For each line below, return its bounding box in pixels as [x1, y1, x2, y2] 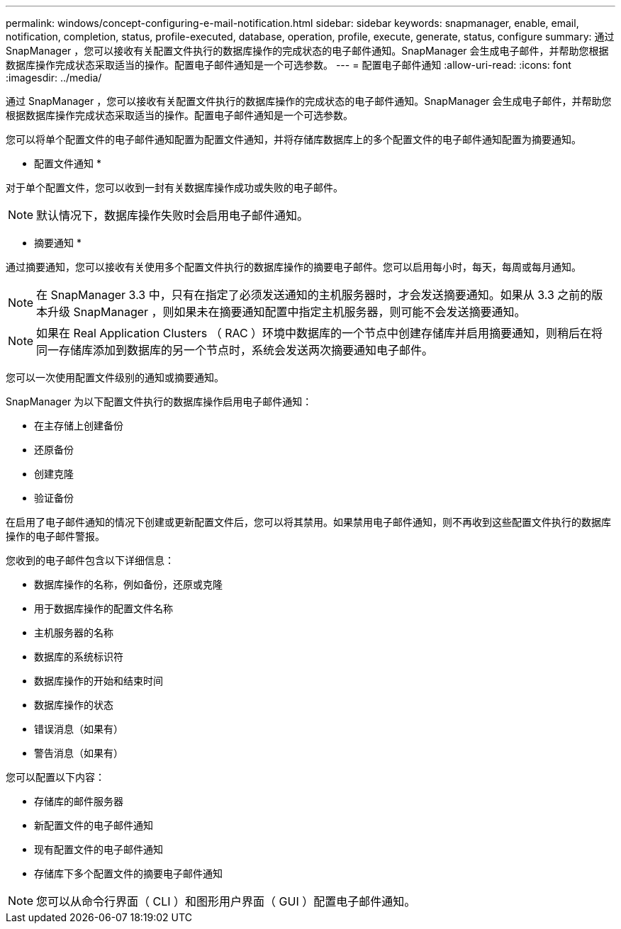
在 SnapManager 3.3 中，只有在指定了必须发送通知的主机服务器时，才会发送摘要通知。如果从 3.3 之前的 [36, 288, 592, 302]
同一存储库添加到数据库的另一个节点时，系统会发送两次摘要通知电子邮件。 [36, 343, 434, 357]
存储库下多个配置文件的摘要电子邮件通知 [34, 867, 223, 879]
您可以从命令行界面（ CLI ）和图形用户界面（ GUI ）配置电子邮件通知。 [36, 894, 416, 908]
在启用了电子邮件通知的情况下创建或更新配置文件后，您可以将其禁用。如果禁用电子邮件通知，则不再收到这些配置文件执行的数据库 [6, 516, 611, 528]
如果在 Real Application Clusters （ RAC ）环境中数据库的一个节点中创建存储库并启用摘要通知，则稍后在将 [36, 326, 603, 340]
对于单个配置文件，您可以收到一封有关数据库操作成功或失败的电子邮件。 [6, 181, 343, 193]
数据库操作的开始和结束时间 [34, 675, 163, 687]
